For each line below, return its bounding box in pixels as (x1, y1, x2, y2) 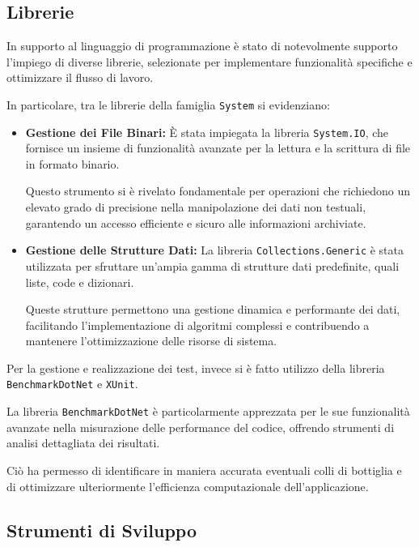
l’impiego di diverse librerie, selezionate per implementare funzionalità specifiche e (6, 53, 413, 70)
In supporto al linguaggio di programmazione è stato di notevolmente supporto (6, 37, 398, 54)
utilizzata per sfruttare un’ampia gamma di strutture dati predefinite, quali (25, 257, 400, 274)
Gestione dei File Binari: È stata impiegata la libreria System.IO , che (25, 123, 389, 140)
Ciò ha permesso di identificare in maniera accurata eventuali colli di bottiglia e (6, 461, 402, 478)
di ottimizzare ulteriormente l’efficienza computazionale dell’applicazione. (6, 477, 369, 494)
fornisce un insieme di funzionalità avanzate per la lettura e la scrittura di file (25, 139, 411, 156)
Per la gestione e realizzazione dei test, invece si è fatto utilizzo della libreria (6, 359, 385, 376)
